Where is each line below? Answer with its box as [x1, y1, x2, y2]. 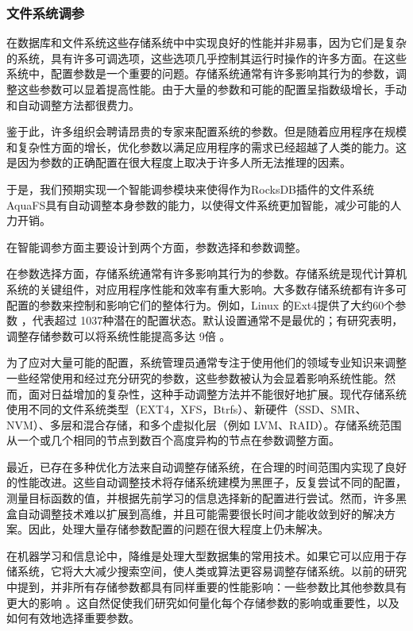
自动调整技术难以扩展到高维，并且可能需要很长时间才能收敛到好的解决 [17, 505, 384, 521]
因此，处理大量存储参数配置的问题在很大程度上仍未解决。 [28, 521, 329, 537]
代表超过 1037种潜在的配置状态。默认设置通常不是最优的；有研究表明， [32, 312, 403, 329]
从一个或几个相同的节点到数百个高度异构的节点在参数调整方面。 [6, 432, 340, 448]
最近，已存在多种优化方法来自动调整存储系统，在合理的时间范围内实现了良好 [6, 458, 407, 475]
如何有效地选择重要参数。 [6, 610, 140, 626]
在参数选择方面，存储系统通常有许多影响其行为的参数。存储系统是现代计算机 [6, 265, 407, 282]
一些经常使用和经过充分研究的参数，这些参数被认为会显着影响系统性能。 [6, 369, 384, 386]
